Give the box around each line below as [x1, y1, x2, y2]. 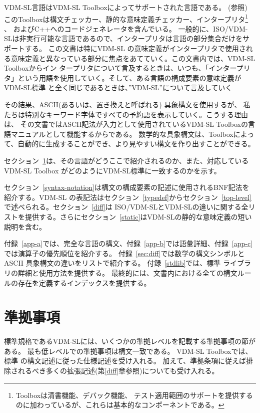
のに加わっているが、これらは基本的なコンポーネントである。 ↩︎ [15, 399, 224, 410]
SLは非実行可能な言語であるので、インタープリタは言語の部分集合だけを [4, 33, 242, 44]
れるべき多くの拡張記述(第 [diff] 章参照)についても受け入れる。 [17, 365, 219, 375]
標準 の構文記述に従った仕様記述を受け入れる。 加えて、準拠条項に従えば [4, 355, 246, 366]
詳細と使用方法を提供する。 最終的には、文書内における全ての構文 [17, 267, 237, 278]
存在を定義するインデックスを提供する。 [17, 277, 151, 288]
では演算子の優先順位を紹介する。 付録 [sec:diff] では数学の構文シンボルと [4, 248, 245, 258]
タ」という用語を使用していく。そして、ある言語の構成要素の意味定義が [4, 72, 241, 83]
